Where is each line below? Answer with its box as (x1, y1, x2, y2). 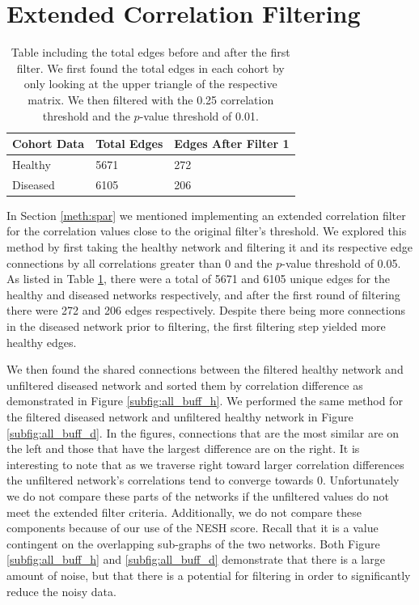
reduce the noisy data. (6, 582, 116, 599)
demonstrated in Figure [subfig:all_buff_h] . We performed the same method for (6, 392, 403, 409)
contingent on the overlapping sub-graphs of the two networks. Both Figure (6, 535, 380, 552)
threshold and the (42, 107, 130, 124)
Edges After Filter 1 (174, 135, 290, 152)
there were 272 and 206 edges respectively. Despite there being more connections (6, 302, 405, 319)
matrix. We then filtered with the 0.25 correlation (28, 91, 274, 108)
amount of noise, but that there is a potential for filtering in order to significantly (6, 566, 411, 583)
